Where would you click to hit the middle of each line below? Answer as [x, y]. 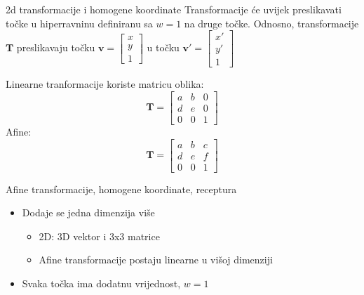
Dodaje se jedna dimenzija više [88, 212]
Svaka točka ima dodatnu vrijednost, [101, 283]
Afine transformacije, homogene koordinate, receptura [121, 189]
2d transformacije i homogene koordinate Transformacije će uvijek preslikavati [174, 9]
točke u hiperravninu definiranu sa [79, 23]
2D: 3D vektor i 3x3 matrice [99, 236]
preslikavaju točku [56, 47]
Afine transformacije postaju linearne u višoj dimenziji [156, 260]
